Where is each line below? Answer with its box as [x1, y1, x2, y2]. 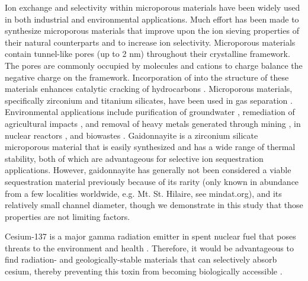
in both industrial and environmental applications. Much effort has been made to [5, 12, 299, 25]
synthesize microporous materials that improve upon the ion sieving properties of [5, 24, 299, 37]
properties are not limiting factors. [5, 210, 130, 222]
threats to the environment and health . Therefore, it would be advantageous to [5, 241, 294, 254]
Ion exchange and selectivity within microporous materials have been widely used [5, 1, 300, 13]
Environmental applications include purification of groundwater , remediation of [5, 106, 295, 118]
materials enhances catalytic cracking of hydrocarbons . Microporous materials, [5, 82, 293, 95]
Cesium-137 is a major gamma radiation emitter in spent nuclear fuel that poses [5, 230, 296, 242]
